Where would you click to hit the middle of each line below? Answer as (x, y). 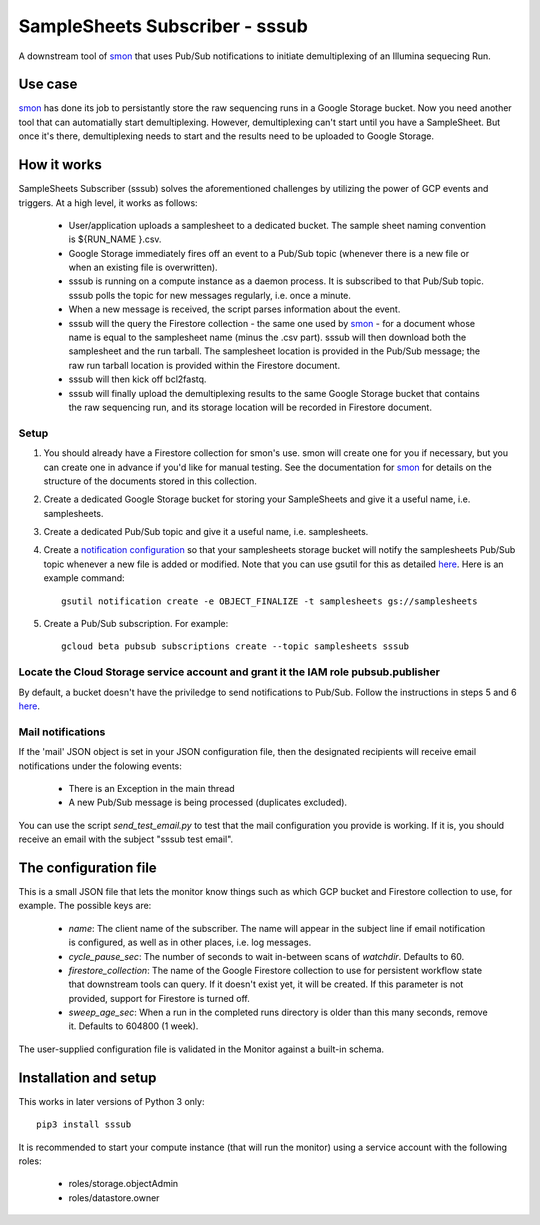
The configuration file (87, 867)
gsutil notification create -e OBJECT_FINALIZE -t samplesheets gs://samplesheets (269, 601)
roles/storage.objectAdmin (123, 1184)
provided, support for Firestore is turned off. (159, 998)
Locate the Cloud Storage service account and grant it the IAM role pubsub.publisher (229, 672)
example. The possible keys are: (85, 906)
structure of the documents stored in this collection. (150, 481)
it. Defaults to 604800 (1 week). (133, 1026)
